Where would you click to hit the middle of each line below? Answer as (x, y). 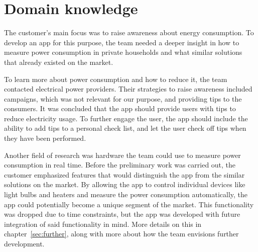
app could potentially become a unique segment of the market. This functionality (129, 204)
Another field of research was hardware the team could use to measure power (122, 155)
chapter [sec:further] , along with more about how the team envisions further (121, 234)
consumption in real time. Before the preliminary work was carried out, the (120, 165)
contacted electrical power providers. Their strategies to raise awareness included (128, 89)
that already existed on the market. (59, 62)
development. (24, 243)
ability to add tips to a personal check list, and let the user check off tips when (125, 128)
